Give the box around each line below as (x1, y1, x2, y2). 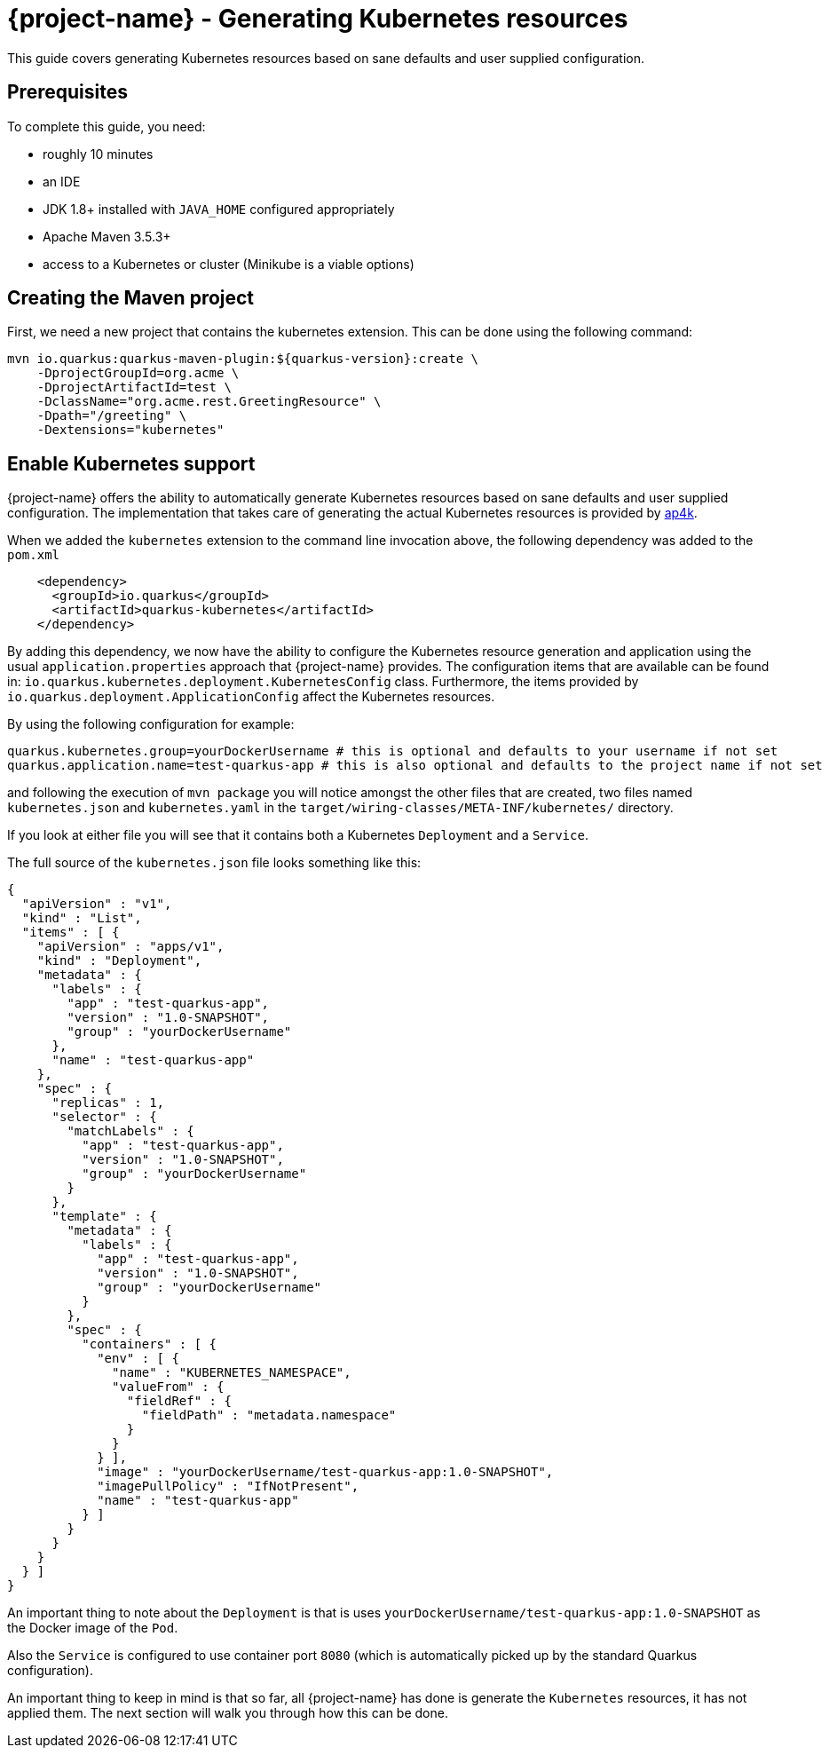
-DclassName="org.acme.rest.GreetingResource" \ (36, 394, 382, 409)
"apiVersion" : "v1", (21, 897, 172, 912)
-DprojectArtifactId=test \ (36, 380, 232, 395)
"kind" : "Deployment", (36, 953, 202, 968)
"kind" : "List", (21, 911, 142, 926)
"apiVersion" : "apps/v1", (36, 939, 225, 954)
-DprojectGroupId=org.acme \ (36, 366, 240, 381)
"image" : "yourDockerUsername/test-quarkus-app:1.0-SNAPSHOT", (97, 1465, 554, 1480)
